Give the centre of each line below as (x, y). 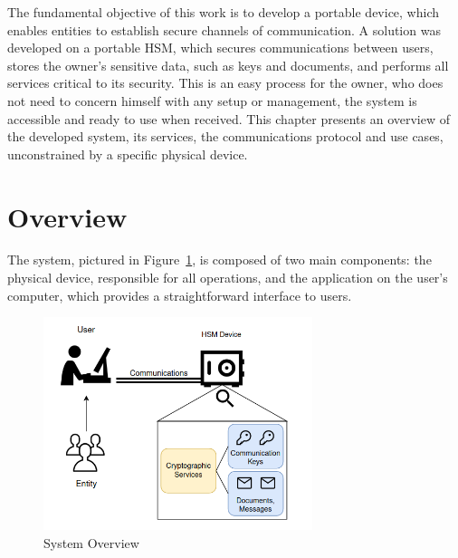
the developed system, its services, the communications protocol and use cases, (225, 136)
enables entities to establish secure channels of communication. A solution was (224, 29)
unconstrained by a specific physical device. (128, 154)
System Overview (91, 542)
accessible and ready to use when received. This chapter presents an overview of (229, 118)
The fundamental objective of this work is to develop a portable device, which (224, 12)
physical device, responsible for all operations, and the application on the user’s (228, 278)
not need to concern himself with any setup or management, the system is (212, 100)
